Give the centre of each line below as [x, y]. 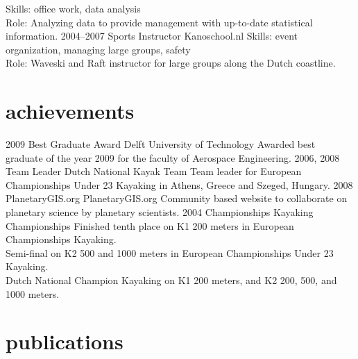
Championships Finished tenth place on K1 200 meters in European [150, 225]
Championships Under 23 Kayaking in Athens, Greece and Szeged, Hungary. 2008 [179, 184]
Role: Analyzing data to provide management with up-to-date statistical [159, 22]
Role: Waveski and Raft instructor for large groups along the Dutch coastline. [171, 63]
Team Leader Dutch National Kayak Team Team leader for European [154, 171]
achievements [70, 111]
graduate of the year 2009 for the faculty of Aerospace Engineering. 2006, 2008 [173, 157]
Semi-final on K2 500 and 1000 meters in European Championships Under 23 [170, 252]
